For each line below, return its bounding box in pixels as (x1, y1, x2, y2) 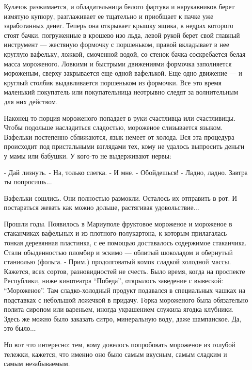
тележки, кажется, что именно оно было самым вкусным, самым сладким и (4, 349, 227, 359)
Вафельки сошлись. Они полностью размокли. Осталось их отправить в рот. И (4, 193, 237, 203)
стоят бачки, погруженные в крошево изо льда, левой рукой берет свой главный (4, 30, 240, 40)
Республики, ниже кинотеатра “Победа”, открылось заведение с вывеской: (4, 275, 223, 286)
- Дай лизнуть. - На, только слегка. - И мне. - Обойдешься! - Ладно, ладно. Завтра (4, 167, 248, 177)
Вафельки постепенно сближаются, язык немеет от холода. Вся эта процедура (4, 131, 235, 142)
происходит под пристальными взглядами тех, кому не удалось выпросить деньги (4, 141, 245, 151)
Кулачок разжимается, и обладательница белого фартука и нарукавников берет (4, 1, 235, 11)
